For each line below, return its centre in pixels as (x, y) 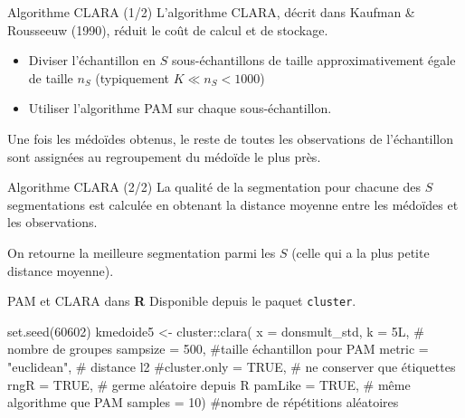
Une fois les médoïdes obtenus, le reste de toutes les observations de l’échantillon (231, 138)
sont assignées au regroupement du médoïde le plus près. (164, 156)
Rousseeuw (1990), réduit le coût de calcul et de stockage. (168, 29)
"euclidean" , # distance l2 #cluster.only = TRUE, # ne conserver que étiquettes (232, 366)
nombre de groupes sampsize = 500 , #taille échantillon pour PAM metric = (218, 349)
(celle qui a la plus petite (361, 252)
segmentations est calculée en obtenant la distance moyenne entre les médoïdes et (233, 204)
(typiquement (133, 77)
